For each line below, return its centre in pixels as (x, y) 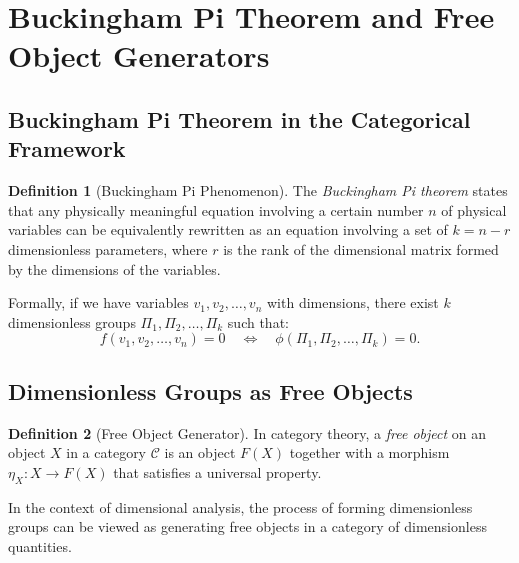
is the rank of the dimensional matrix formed (361, 248)
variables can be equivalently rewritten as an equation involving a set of (228, 229)
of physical (474, 209)
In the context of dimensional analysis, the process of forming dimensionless (240, 506)
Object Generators (139, 55)
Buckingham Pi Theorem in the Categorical (239, 118)
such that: (258, 321)
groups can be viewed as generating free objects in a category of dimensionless (247, 526)
